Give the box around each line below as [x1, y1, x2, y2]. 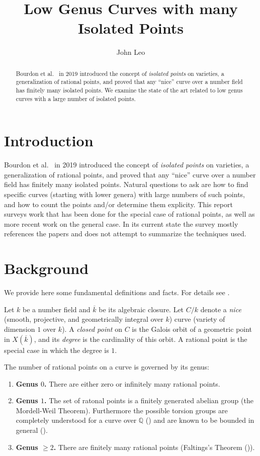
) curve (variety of [169, 314, 225, 324]
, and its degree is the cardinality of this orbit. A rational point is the [34, 333, 247, 344]
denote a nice [200, 304, 241, 314]
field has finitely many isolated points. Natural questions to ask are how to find [4, 179, 248, 190]
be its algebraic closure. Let [99, 304, 184, 314]
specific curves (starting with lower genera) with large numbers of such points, [4, 189, 245, 200]
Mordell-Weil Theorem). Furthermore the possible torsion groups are [16, 405, 228, 415]
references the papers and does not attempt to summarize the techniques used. [4, 228, 246, 239]
